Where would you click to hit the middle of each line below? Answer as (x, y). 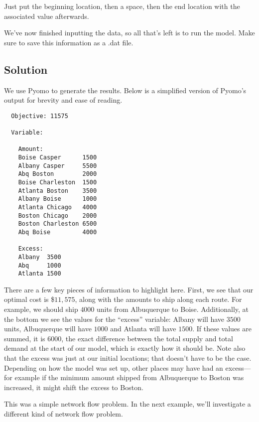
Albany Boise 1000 (58, 199)
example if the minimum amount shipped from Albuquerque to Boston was (129, 377)
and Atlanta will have (143, 329)
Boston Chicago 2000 (58, 215)
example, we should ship (41, 309)
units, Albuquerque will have (48, 329)
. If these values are (222, 329)
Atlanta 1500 (40, 274)
